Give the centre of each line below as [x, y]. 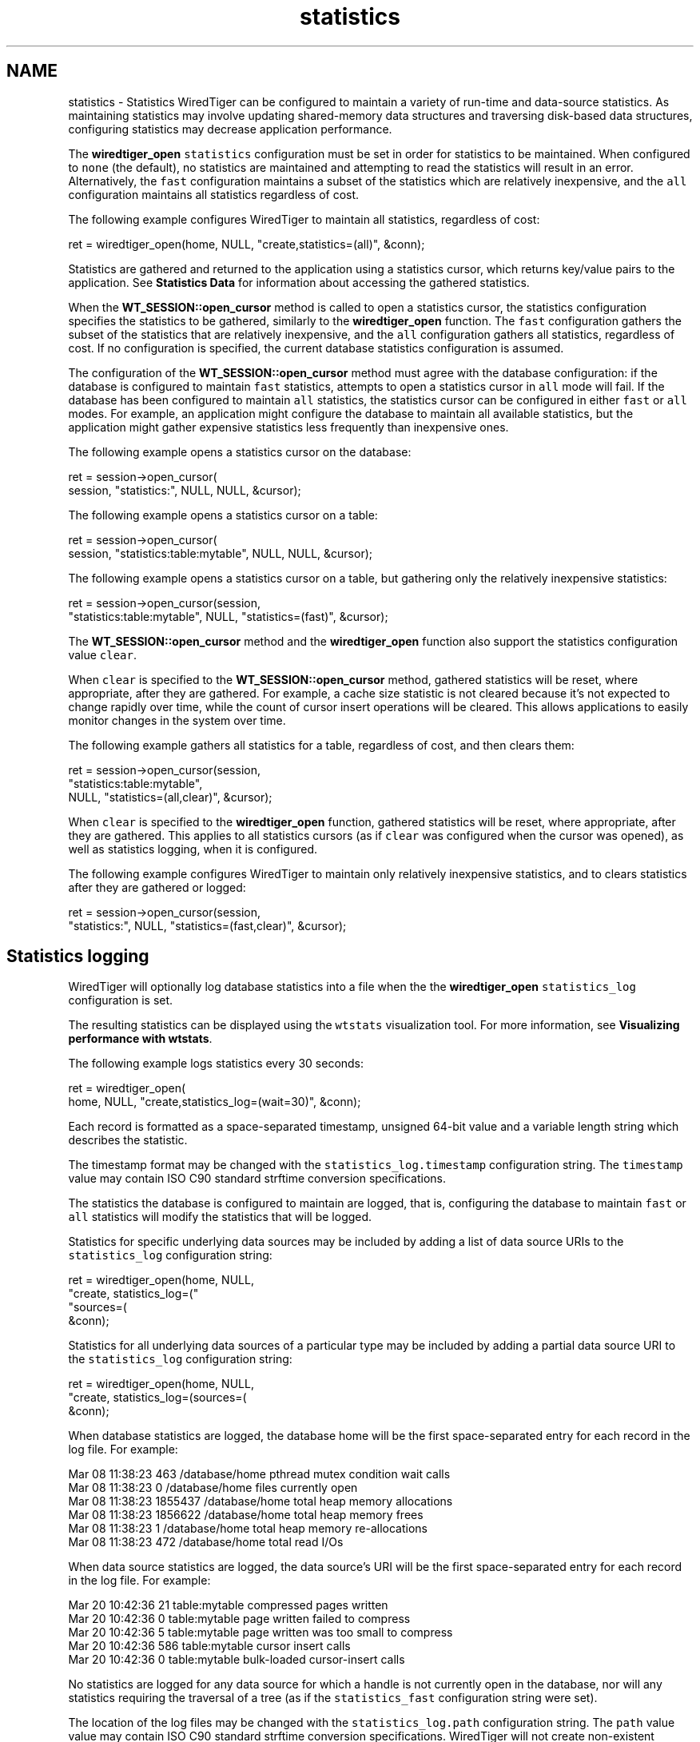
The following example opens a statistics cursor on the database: [240, 451]
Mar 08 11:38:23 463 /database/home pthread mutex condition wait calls [259, 1474]
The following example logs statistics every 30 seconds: [216, 1064]
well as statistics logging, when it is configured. [193, 849]
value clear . [103, 654]
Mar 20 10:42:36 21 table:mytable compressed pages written [228, 1605]
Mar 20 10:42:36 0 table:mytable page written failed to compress [239, 1619]
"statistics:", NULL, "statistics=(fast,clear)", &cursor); [207, 925]
